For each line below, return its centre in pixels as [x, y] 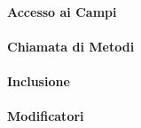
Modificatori [46, 116]
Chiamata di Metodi [71, 46]
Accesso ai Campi [62, 11]
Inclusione [39, 80]
